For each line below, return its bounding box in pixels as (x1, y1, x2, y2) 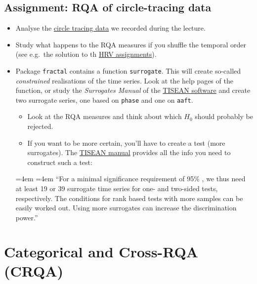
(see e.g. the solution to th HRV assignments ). (15, 49, 157, 59)
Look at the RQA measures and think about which (27, 111, 182, 122)
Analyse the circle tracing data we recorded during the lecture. (15, 23, 206, 33)
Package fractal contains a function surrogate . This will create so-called (15, 65, 241, 76)
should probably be (195, 111, 253, 122)
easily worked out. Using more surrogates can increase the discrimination (15, 203, 237, 213)
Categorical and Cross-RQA (4, 241, 198, 261)
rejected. (27, 121, 53, 131)
